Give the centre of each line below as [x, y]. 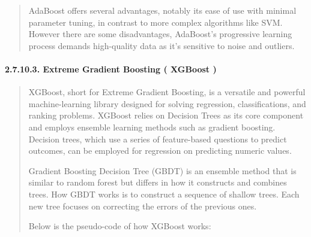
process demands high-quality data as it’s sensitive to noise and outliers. [162, 45]
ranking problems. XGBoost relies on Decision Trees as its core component [166, 115]
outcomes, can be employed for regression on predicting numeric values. [160, 151]
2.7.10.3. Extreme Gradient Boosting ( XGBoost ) [111, 69]
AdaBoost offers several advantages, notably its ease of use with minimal [162, 10]
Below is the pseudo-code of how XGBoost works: [120, 226]
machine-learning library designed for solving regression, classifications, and [167, 103]
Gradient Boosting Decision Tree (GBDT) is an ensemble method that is [162, 170]
